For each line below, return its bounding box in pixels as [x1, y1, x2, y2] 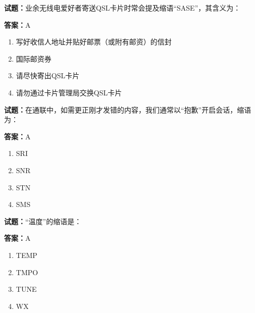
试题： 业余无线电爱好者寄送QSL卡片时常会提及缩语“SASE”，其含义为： [4, 3, 241, 13]
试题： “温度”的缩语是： [4, 216, 82, 226]
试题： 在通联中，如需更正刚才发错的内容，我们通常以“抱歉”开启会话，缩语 [4, 104, 251, 115]
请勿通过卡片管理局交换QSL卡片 [16, 87, 122, 97]
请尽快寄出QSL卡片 [16, 70, 80, 81]
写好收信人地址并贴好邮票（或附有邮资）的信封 [16, 36, 172, 47]
